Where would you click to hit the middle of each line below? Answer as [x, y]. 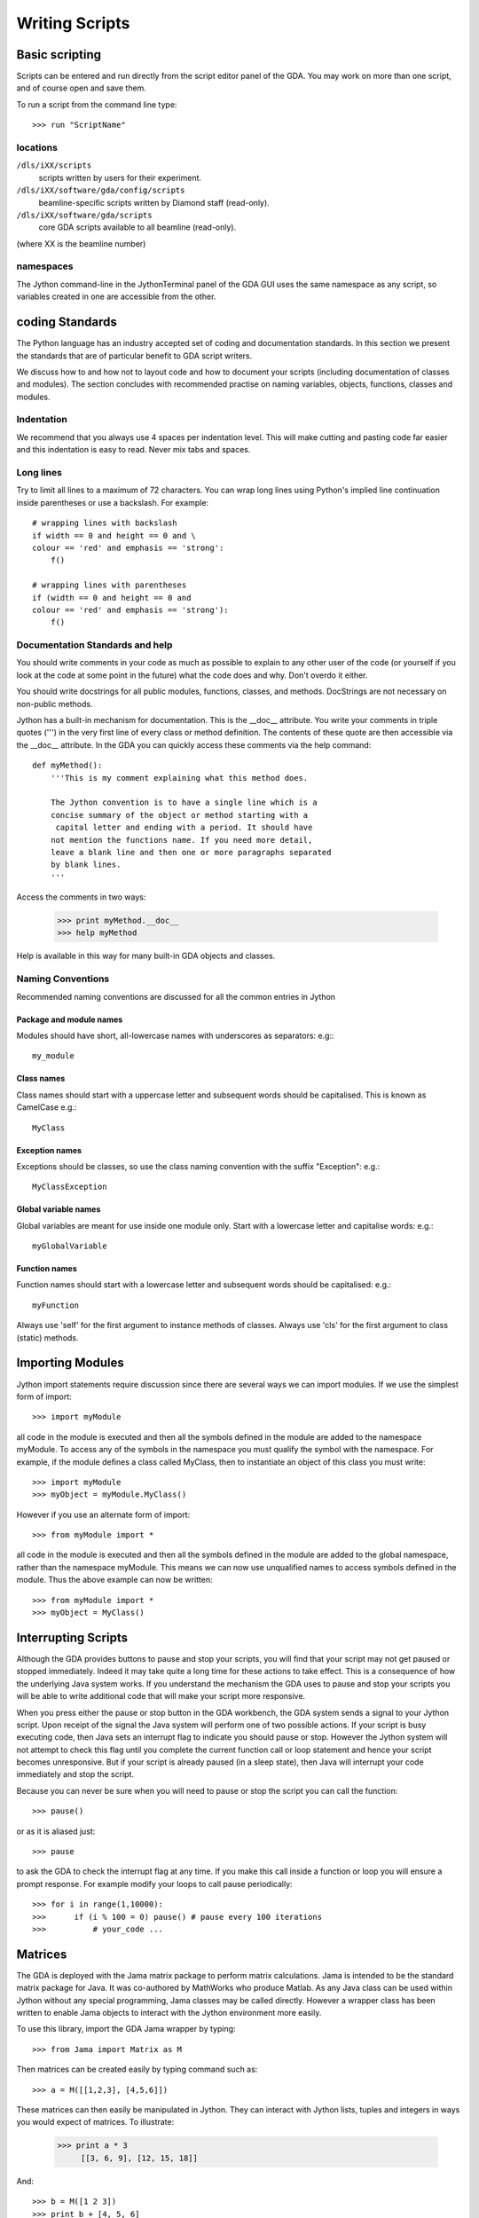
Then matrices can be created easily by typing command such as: [137, 2069]
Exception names [49, 1150]
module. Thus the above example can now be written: [114, 1580]
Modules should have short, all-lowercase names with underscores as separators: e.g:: [175, 1035]
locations [37, 148]
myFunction [56, 1305]
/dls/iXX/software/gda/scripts [84, 215]
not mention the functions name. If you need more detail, [181, 840]
